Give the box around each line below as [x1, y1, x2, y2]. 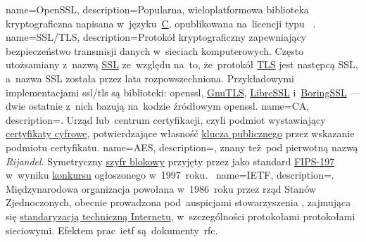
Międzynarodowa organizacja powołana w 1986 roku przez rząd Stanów [6, 181, 316, 196]
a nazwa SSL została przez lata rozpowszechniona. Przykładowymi [6, 70, 294, 85]
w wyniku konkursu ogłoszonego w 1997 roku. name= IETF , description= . [6, 167, 334, 182]
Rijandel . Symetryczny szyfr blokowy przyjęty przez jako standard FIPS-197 [6, 153, 335, 168]
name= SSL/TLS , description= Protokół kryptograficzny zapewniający [6, 30, 307, 44]
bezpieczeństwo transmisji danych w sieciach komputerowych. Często [6, 43, 304, 58]
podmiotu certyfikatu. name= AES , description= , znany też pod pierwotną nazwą [6, 139, 358, 154]
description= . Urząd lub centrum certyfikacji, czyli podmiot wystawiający [6, 112, 326, 127]
